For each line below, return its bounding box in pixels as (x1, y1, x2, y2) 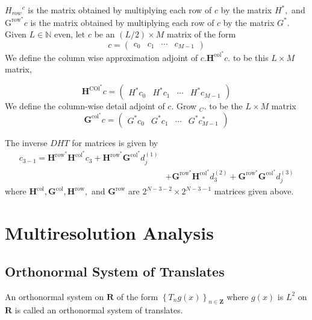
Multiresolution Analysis (5, 220, 214, 245)
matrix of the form (167, 28, 236, 40)
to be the (209, 100, 243, 112)
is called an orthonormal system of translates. (14, 304, 183, 316)
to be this (232, 51, 269, 63)
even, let (54, 28, 86, 40)
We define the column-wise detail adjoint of (5, 100, 165, 112)
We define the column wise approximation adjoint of (5, 51, 198, 63)
